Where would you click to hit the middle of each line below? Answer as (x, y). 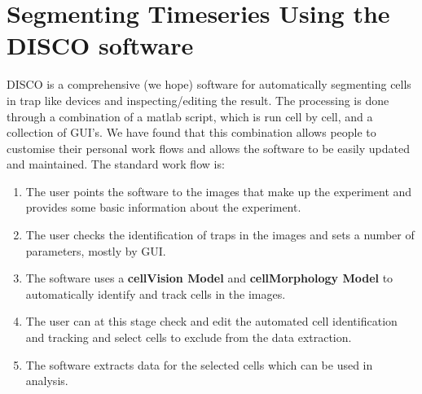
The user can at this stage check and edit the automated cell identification (211, 321)
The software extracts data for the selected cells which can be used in (199, 364)
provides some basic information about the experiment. (163, 207)
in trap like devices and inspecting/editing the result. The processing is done (198, 100)
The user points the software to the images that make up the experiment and (219, 191)
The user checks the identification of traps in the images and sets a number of (220, 235)
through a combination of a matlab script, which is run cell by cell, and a (190, 116)
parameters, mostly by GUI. (96, 250)
